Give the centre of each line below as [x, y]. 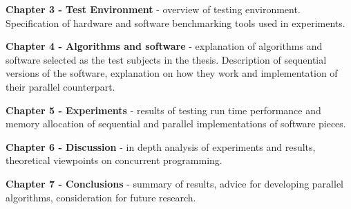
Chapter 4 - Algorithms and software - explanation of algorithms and [164, 46]
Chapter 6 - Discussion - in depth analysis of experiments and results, [161, 146]
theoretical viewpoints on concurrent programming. [114, 160]
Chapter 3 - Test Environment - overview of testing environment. [153, 9]
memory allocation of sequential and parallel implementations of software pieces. [176, 124]
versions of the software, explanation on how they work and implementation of [172, 73]
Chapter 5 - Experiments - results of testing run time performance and [163, 110]
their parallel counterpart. [60, 86]
